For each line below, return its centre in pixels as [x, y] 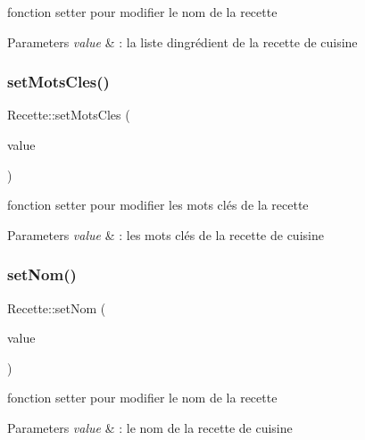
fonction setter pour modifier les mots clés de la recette [158, 205]
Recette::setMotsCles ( [69, 115]
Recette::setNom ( [57, 307]
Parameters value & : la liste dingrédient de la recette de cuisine [182, 42]
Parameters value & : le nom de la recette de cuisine [150, 427]
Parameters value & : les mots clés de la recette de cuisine [166, 234]
